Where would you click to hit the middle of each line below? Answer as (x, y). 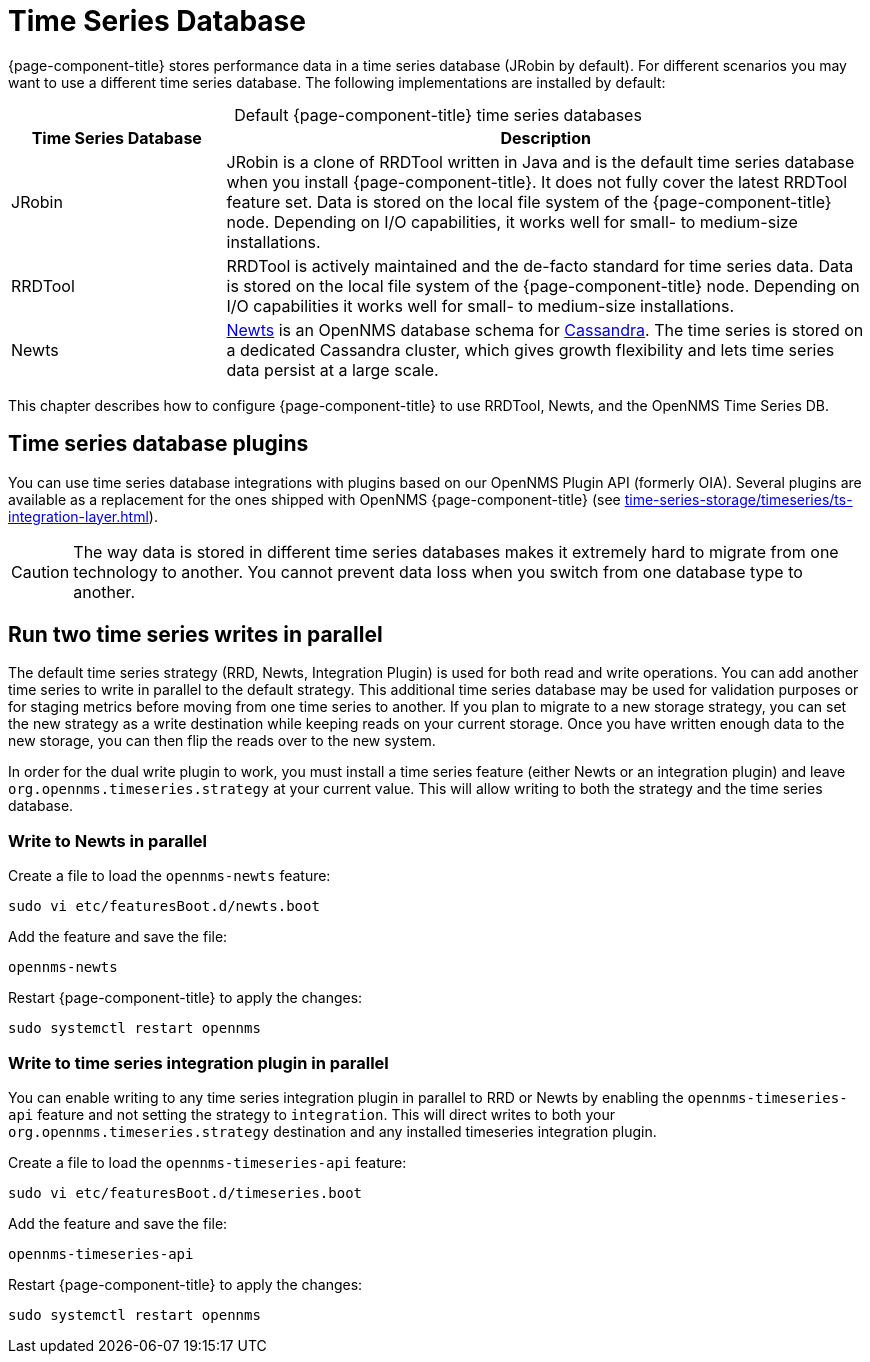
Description (545, 137)
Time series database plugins (158, 444)
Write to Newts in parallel (108, 840)
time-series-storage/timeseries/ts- (738, 499)
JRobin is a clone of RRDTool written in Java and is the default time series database (540, 161)
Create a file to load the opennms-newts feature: (169, 876)
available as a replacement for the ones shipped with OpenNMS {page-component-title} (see (314, 499)
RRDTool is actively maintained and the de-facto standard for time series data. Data (540, 265)
